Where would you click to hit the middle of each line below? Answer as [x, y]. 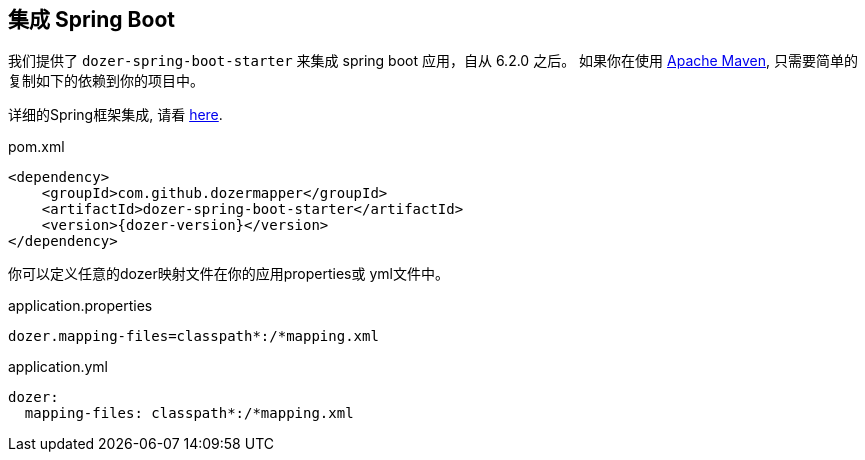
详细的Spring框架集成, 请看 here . [115, 115]
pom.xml [36, 147]
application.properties [80, 306]
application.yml [58, 367]
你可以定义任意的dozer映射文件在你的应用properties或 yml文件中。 [228, 274]
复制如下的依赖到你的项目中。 [106, 81]
